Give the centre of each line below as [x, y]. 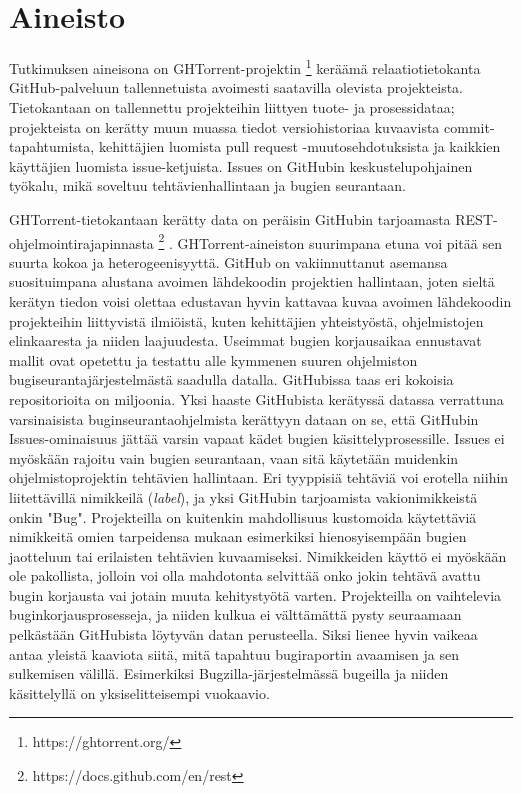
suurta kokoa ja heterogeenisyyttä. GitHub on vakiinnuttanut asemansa [228, 261]
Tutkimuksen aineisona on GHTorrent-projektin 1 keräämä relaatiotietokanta [245, 66]
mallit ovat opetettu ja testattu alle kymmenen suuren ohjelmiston [213, 359]
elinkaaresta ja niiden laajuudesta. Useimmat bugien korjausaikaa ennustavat [245, 340]
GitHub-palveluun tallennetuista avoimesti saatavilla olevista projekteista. [236, 87]
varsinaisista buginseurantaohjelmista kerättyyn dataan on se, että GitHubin [244, 418]
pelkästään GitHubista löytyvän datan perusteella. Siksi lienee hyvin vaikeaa [243, 634]
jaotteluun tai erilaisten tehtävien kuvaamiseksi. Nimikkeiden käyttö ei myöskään [258, 555]
